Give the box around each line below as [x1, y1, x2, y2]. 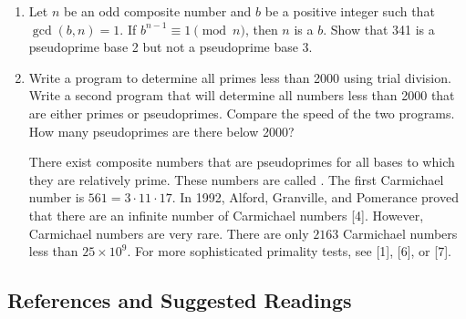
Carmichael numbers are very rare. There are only [28, 223, 309, 242]
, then [244, 19, 278, 38]
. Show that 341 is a [323, 19, 435, 38]
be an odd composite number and [63, 2, 252, 20]
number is [28, 188, 85, 207]
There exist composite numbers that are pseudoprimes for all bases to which [28, 152, 455, 171]
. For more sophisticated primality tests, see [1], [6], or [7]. [127, 242, 451, 261]
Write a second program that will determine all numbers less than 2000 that [28, 86, 455, 105]
